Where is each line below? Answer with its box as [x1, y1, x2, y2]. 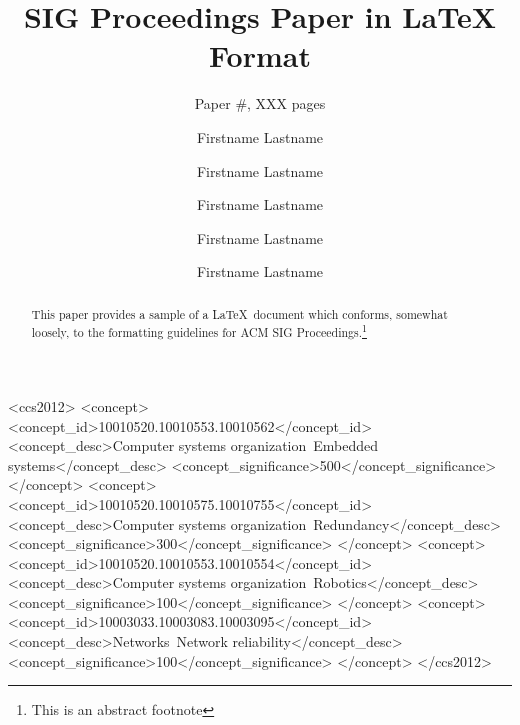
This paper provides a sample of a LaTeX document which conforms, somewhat [31, 305, 448, 322]
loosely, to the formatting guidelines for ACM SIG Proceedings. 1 [31, 321, 367, 341]
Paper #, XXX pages [194, 93, 326, 114]
